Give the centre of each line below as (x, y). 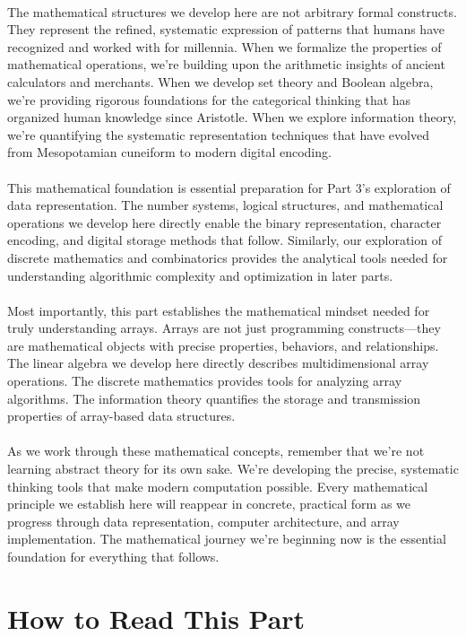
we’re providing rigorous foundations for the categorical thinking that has (209, 99)
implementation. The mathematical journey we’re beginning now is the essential (227, 539)
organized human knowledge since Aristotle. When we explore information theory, (232, 117)
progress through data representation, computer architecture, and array (203, 521)
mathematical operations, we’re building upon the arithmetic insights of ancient (226, 64)
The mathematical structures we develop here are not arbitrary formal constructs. (232, 11)
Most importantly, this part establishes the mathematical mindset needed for (219, 310)
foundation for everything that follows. (113, 556)
